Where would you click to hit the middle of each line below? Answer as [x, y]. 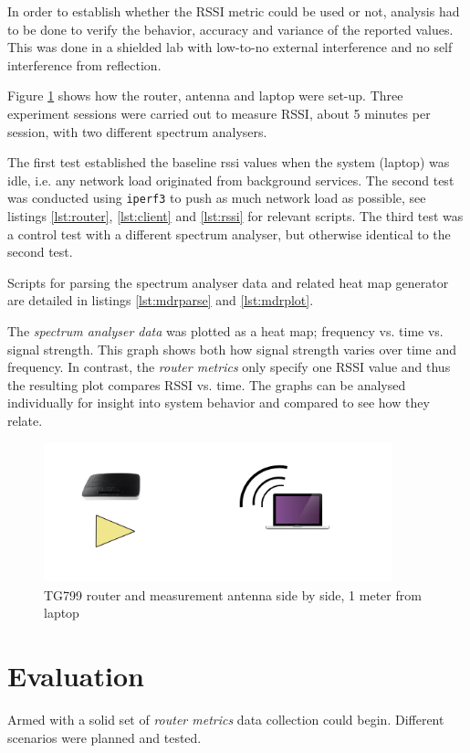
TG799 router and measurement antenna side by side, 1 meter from [233, 594]
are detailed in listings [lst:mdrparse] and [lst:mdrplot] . [161, 300]
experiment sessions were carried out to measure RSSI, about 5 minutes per [219, 113]
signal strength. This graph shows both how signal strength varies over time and [232, 349]
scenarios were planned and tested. [104, 737]
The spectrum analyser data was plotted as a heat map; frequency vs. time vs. [225, 330]
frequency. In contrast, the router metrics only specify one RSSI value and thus [229, 367]
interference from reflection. [84, 64]
